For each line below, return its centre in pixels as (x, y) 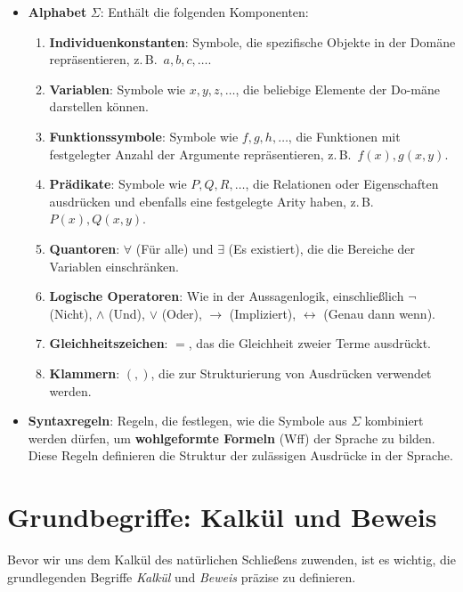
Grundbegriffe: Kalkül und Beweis (222, 517)
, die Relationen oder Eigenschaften (342, 184)
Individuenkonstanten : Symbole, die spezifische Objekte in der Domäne (252, 41)
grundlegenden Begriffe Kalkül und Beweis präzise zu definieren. (182, 576)
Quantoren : (85, 248)
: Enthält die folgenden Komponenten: (204, 12)
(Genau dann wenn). (379, 313)
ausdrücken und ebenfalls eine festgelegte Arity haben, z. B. (211, 201)
